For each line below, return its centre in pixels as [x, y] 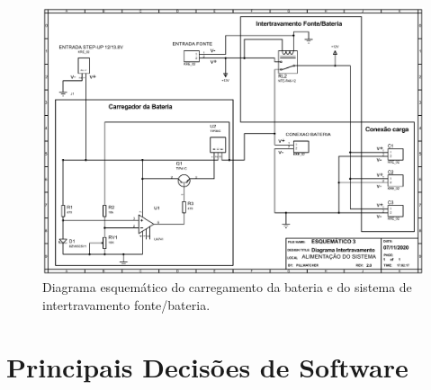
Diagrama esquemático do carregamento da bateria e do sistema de [227, 287]
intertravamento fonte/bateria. [126, 304]
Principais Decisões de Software [207, 366]
